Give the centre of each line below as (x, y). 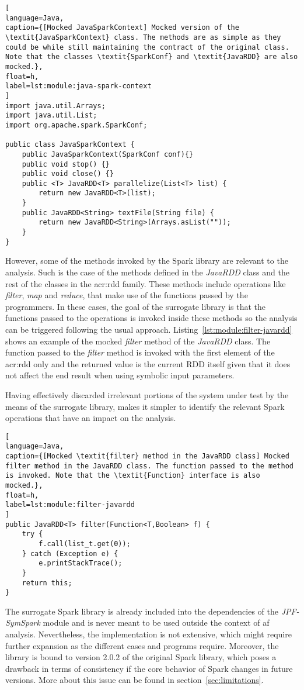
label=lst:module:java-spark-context (78, 86)
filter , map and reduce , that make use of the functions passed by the (127, 295)
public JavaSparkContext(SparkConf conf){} (108, 154)
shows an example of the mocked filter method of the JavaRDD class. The (138, 341)
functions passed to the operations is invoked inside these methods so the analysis (151, 318)
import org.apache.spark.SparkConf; (76, 125)
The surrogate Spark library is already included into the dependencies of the (142, 611)
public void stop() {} (66, 164)
